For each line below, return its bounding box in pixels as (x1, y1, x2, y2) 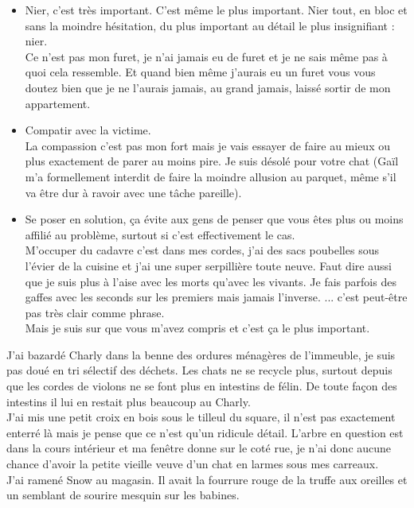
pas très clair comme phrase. (25, 304, 165, 320)
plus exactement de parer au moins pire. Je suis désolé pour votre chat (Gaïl (25, 153, 399, 169)
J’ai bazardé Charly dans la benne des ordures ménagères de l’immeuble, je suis (6, 346, 396, 363)
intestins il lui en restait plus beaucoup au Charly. (6, 393, 251, 409)
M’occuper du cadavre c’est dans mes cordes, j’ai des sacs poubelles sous (25, 242, 379, 258)
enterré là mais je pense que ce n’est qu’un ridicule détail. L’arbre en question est (6, 424, 404, 440)
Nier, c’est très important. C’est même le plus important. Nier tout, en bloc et (25, 2, 408, 17)
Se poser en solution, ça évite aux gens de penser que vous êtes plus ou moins (25, 211, 404, 227)
